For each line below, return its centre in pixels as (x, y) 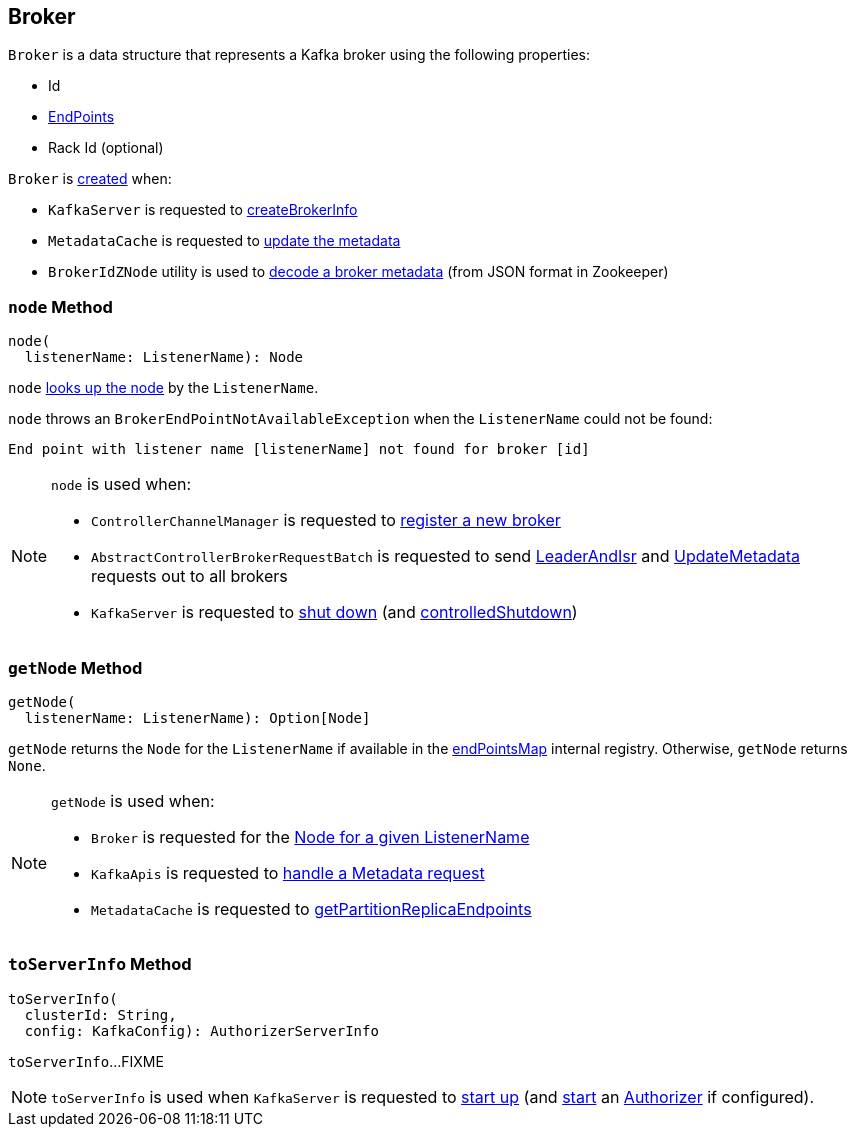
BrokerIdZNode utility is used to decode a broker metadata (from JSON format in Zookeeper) (358, 272)
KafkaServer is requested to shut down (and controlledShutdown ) (334, 612)
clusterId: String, (100, 1014)
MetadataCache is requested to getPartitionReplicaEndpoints (311, 908)
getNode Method (75, 667)
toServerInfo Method (100, 964)
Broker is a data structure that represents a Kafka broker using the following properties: (299, 55)
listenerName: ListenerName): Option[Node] (197, 717)
